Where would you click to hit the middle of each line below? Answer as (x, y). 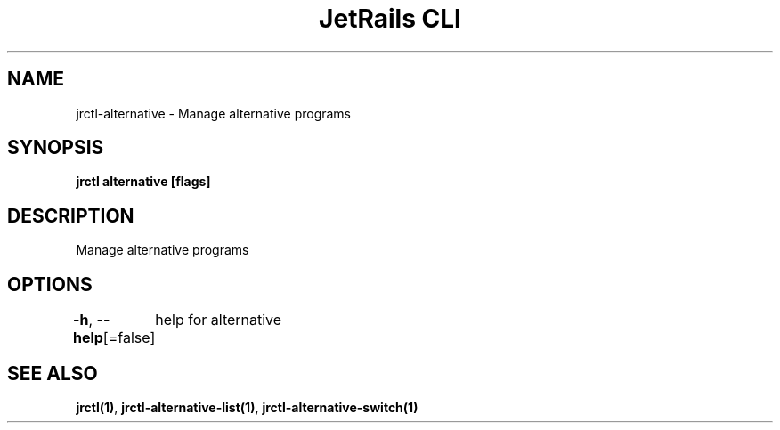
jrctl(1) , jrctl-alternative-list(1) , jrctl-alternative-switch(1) (247, 407)
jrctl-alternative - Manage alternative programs (214, 113)
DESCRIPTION (71, 215)
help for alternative (219, 320)
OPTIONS (50, 284)
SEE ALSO (53, 373)
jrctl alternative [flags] (143, 182)
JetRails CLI (390, 19)
